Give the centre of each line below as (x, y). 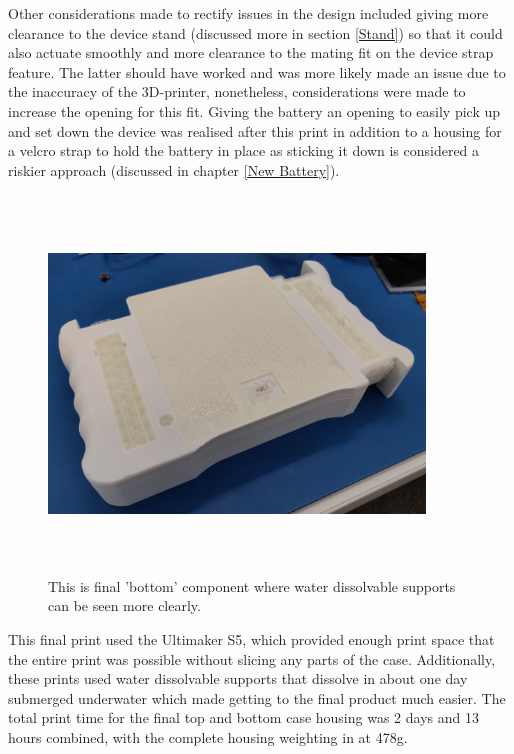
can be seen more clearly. (124, 605)
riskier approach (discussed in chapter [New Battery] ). (174, 169)
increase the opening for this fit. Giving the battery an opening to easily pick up (254, 110)
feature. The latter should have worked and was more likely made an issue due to (257, 71)
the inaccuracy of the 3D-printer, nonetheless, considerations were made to (237, 91)
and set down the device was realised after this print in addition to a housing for (255, 130)
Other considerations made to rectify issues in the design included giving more (248, 13)
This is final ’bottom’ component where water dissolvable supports (252, 585)
